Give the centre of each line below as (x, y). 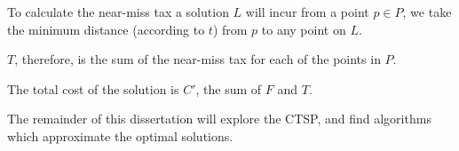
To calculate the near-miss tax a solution (118, 12)
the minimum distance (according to (106, 29)
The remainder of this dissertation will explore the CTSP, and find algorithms (219, 119)
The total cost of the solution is (93, 88)
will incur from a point (307, 12)
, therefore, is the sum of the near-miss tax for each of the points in (198, 59)
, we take (427, 12)
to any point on (304, 29)
